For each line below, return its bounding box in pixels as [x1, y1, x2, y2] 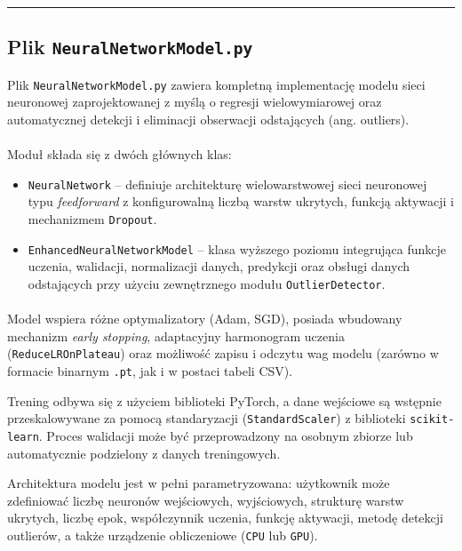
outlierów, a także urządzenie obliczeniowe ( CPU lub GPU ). [7, 526, 318, 544]
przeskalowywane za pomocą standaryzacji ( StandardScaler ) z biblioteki [7, 409, 406, 427]
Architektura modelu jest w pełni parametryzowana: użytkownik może [7, 474, 390, 492]
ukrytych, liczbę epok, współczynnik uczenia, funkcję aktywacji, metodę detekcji [7, 508, 443, 527]
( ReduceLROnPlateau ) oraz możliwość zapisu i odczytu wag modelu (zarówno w [7, 344, 439, 363]
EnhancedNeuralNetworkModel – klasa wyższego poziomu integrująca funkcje [28, 239, 446, 258]
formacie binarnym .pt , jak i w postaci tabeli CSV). [7, 362, 293, 380]
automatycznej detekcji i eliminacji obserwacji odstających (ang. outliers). [7, 110, 410, 129]
